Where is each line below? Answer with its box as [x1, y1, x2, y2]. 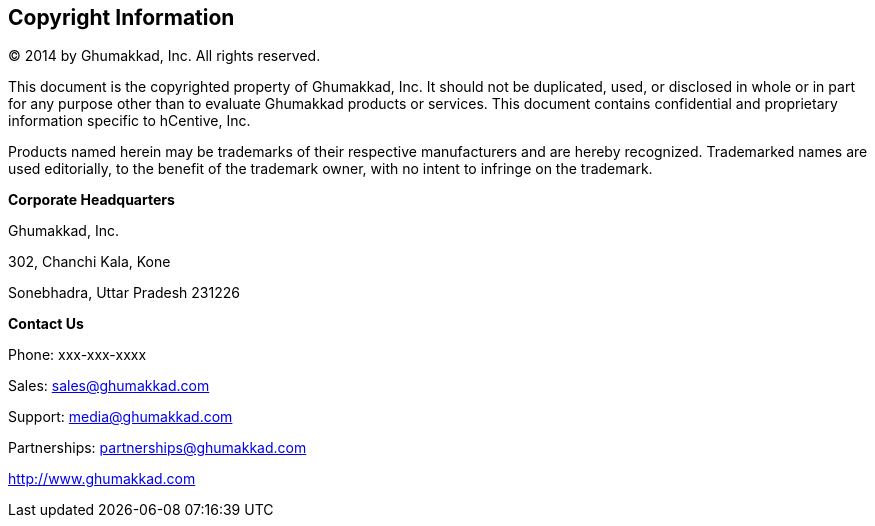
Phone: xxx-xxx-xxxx [8, 346, 147, 364]
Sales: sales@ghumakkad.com [8, 377, 210, 395]
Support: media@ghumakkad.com [8, 408, 233, 426]
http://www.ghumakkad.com [8, 470, 196, 488]
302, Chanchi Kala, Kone [8, 253, 171, 271]
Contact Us [8, 315, 84, 333]
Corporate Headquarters [8, 191, 175, 209]
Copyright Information [8, 5, 235, 30]
